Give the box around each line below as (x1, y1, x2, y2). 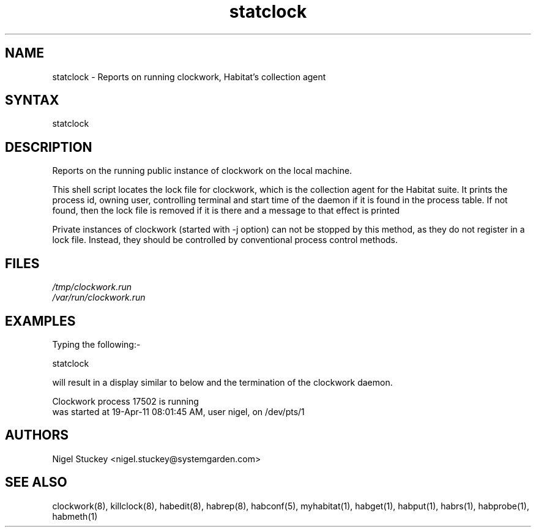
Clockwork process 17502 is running (52, 395, 199, 406)
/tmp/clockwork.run (52, 282, 132, 293)
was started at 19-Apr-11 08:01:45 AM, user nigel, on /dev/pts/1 (52, 406, 305, 417)
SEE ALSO (5, 474, 67, 490)
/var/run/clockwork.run (52, 292, 146, 303)
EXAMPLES (5, 313, 76, 329)
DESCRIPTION (5, 139, 92, 155)
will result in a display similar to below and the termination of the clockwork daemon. (52, 377, 393, 388)
